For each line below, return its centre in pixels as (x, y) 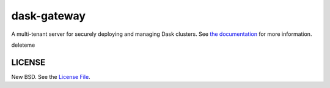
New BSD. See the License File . (51, 76)
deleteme (23, 45)
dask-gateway (48, 16)
